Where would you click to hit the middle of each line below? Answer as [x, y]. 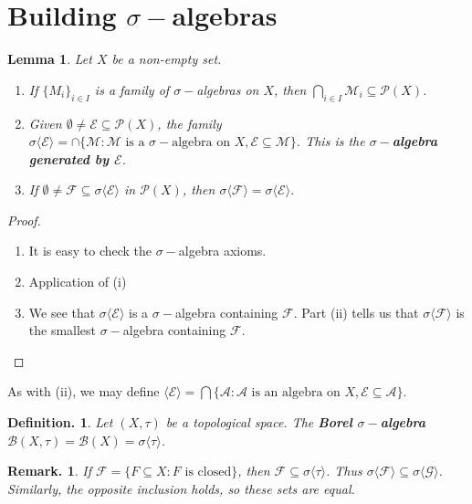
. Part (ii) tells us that [356, 312]
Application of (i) [78, 282]
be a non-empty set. [167, 59]
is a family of [132, 89]
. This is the [330, 141]
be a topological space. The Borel [259, 422]
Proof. [24, 220]
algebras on [228, 89]
